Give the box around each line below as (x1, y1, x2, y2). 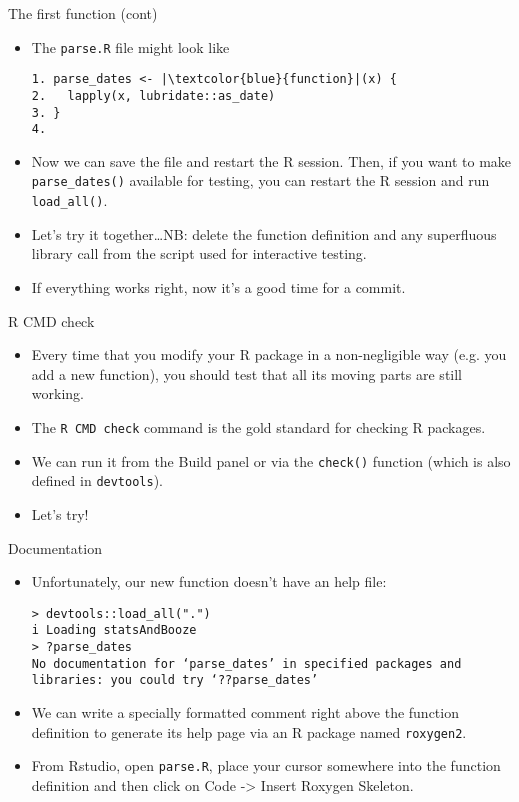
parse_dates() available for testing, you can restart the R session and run (31, 170, 490, 191)
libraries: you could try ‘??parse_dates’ (31, 673, 319, 688)
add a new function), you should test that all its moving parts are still (31, 363, 463, 384)
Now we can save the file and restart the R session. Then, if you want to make (31, 150, 512, 171)
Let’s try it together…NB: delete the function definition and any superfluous (31, 223, 497, 244)
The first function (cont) (8, 3, 158, 23)
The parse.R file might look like (31, 36, 230, 57)
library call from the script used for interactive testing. (31, 243, 367, 264)
